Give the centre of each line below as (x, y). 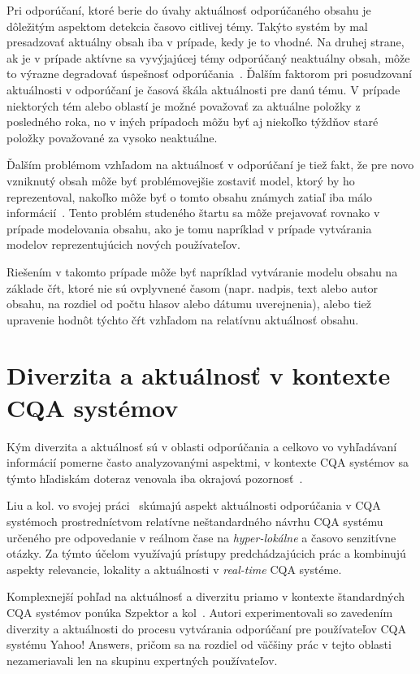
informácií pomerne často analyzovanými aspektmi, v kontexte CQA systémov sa (208, 462)
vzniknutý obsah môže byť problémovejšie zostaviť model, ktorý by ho (181, 180)
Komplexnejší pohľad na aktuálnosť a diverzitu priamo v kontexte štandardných (206, 596)
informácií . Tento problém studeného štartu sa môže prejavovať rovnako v (193, 213)
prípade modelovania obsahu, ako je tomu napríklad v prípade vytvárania (189, 228)
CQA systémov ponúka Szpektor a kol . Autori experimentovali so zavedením (200, 612)
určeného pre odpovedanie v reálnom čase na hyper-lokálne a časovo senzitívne (201, 537)
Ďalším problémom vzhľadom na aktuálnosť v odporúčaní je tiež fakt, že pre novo (210, 165)
